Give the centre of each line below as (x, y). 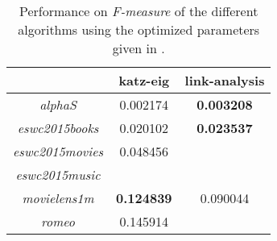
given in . (138, 48)
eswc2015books (58, 128)
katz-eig (144, 80)
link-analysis (225, 80)
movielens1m (58, 198)
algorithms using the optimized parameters (139, 29)
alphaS (58, 104)
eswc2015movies (58, 151)
